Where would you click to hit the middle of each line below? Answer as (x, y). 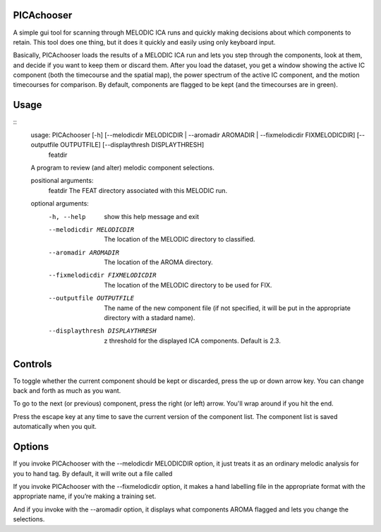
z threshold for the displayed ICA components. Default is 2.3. (193, 341)
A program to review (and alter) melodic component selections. (123, 167)
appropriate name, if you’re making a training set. (85, 496)
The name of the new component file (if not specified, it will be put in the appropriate (227, 308)
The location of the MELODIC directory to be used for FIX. (188, 285)
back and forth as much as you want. (67, 391)
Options (31, 447)
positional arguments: (62, 181)
